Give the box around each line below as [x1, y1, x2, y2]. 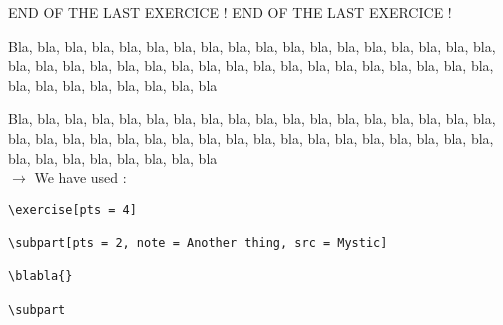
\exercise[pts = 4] [8, 202, 137, 217]
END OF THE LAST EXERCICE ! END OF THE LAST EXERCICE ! [8, 2, 452, 22]
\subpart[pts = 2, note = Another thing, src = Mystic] [8, 236, 388, 251]
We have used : [34, 167, 127, 188]
